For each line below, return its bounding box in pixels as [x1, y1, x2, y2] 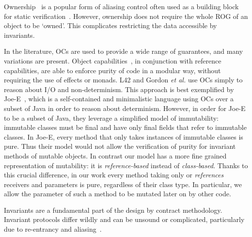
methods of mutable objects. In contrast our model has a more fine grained [4, 150, 227, 160]
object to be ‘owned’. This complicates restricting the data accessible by [4, 20, 217, 31]
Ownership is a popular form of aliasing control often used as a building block [4, 1, 239, 11]
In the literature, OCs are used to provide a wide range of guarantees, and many [4, 46, 243, 56]
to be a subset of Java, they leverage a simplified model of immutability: [4, 112, 219, 123]
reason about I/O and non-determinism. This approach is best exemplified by [4, 84, 234, 94]
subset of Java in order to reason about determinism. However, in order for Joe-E [4, 103, 246, 113]
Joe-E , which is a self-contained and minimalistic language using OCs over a [4, 94, 234, 104]
